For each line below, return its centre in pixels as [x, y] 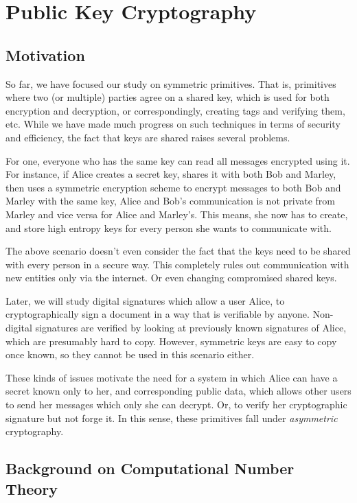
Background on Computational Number [150, 468]
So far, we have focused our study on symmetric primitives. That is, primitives [171, 83]
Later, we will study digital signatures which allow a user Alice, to [145, 300]
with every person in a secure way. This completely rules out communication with [177, 264]
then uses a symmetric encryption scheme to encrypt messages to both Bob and [173, 187]
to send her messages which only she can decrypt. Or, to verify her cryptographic [176, 405]
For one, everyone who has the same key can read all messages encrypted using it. [178, 160]
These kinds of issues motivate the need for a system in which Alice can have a [172, 377]
